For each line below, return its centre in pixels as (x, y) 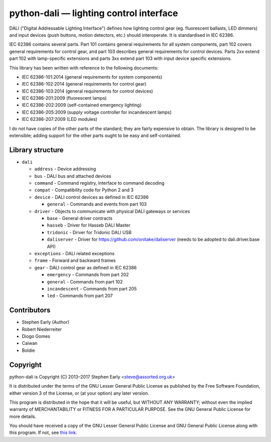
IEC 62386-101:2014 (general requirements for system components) (92, 77)
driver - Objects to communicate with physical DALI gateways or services (112, 211)
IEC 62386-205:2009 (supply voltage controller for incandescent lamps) (97, 112)
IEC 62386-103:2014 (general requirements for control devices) (87, 91)
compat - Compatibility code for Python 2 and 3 (84, 190)
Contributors (30, 310)
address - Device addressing (65, 169)
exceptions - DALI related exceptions (75, 253)
